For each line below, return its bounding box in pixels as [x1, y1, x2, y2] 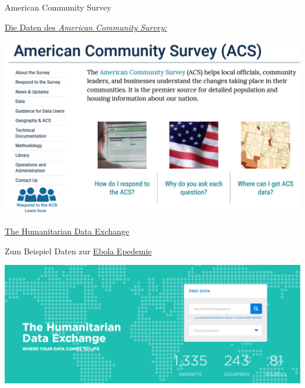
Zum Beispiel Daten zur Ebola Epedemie [5, 244, 152, 257]
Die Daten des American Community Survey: [5, 21, 167, 33]
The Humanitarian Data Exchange [5, 225, 130, 237]
